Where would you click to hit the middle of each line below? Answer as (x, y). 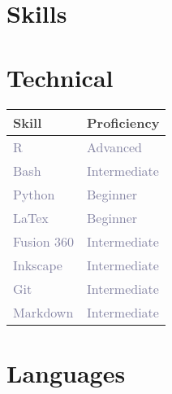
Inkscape (38, 265)
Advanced (115, 147)
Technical (60, 77)
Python (34, 194)
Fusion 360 (43, 241)
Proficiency (123, 122)
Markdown (43, 312)
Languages (66, 372)
